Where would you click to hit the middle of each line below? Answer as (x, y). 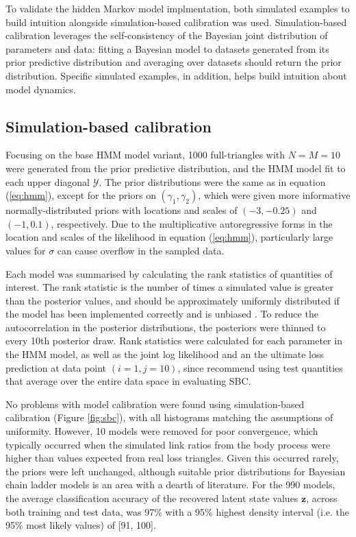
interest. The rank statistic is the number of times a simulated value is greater (170, 287)
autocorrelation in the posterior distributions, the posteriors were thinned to (166, 327)
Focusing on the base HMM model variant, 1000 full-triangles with (145, 155)
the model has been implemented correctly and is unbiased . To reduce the (162, 314)
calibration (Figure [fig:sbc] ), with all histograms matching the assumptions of (169, 417)
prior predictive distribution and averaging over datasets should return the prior (174, 62)
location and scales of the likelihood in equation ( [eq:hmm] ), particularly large (169, 237)
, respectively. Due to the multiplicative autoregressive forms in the (192, 223)
